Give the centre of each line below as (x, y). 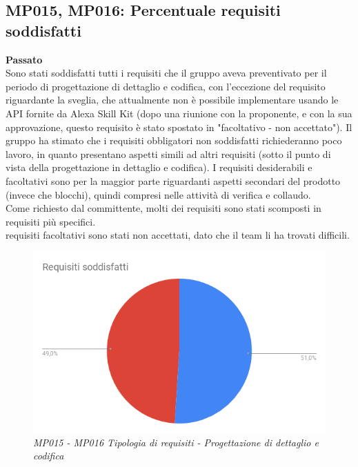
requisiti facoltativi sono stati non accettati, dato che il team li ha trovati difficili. (178, 235)
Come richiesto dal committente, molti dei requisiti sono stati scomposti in (163, 208)
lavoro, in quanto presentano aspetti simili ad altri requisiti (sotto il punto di (168, 153)
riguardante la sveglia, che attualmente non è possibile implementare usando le (172, 100)
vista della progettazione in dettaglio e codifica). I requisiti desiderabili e (159, 167)
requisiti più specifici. (51, 221)
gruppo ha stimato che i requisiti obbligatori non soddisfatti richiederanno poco (174, 140)
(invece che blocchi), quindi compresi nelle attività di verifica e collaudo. (158, 194)
